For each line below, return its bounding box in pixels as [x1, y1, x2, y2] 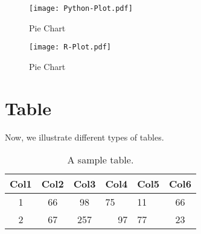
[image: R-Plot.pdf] [29, 43, 112, 52]
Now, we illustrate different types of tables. [5, 130, 164, 143]
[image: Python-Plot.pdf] [29, 4, 133, 13]
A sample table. [67, 153, 134, 167]
